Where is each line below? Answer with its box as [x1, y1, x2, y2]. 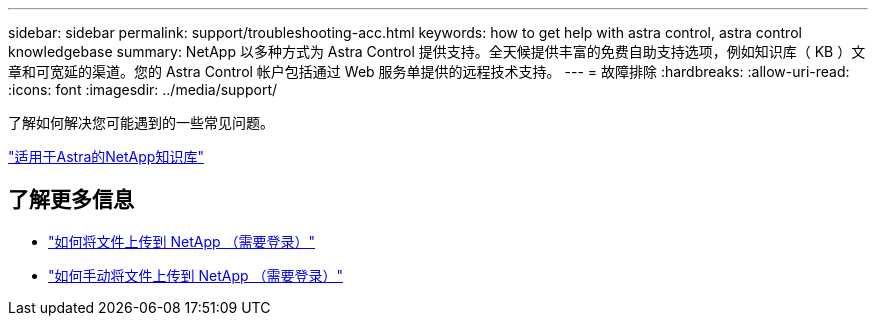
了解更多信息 [8, 187, 134, 213]
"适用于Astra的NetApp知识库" [8, 148, 204, 165]
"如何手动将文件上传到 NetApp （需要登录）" [48, 266, 344, 284]
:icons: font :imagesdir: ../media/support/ [8, 81, 278, 98]
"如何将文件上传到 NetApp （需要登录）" [48, 232, 316, 250]
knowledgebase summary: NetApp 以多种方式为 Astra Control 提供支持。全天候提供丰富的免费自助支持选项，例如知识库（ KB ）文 [8, 43, 866, 60]
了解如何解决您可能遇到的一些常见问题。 [8, 114, 274, 131]
